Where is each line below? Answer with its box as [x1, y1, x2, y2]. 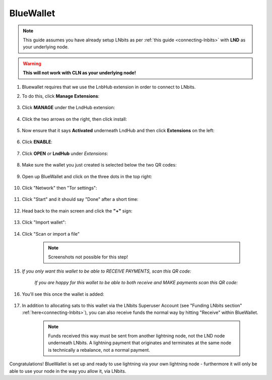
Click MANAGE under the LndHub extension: [22, 104, 115, 111]
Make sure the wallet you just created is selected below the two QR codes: [22, 162, 177, 168]
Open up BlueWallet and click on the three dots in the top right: [22, 173, 152, 179]
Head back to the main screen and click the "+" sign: [22, 207, 133, 214]
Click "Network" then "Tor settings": [22, 185, 98, 191]
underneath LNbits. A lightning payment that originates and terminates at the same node [48, 340, 232, 346]
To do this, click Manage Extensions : [22, 93, 100, 99]
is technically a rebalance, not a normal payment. [48, 347, 151, 353]
